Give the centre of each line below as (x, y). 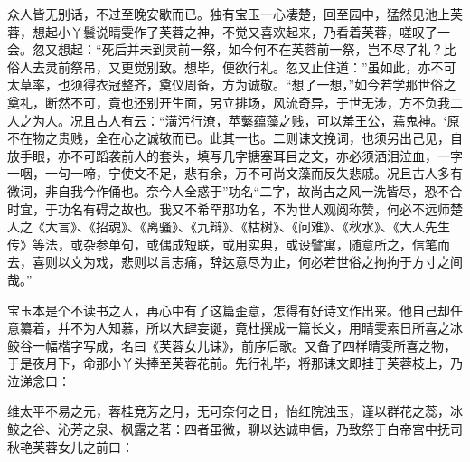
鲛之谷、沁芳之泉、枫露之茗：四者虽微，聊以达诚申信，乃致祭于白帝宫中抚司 (235, 429)
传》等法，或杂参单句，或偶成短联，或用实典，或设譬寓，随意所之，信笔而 (229, 244)
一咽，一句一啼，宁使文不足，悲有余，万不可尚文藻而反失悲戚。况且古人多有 (235, 173)
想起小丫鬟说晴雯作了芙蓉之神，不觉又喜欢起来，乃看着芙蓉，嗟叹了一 (241, 31)
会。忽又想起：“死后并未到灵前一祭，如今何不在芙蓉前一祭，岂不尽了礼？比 (232, 49)
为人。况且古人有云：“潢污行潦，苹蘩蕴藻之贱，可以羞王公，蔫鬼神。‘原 (246, 120)
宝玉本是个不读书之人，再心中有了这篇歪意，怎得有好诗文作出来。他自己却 (229, 310)
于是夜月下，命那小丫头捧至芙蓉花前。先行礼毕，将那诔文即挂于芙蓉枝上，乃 (235, 363)
